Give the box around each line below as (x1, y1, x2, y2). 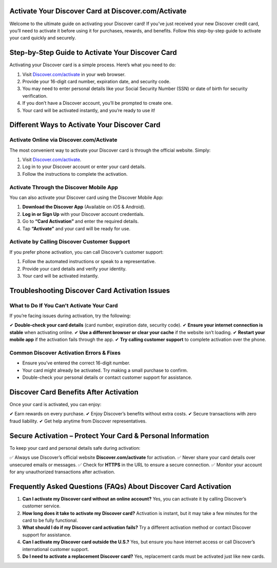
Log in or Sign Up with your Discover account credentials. (22, 211, 145, 217)
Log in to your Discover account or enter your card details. (22, 163, 146, 170)
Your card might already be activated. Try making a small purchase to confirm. (22, 367, 188, 373)
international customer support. (22, 546, 89, 552)
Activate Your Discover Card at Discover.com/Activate (9, 7, 187, 15)
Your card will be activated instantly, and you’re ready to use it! (22, 107, 155, 113)
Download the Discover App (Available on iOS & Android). (22, 204, 146, 210)
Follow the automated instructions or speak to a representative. (22, 259, 156, 265)
